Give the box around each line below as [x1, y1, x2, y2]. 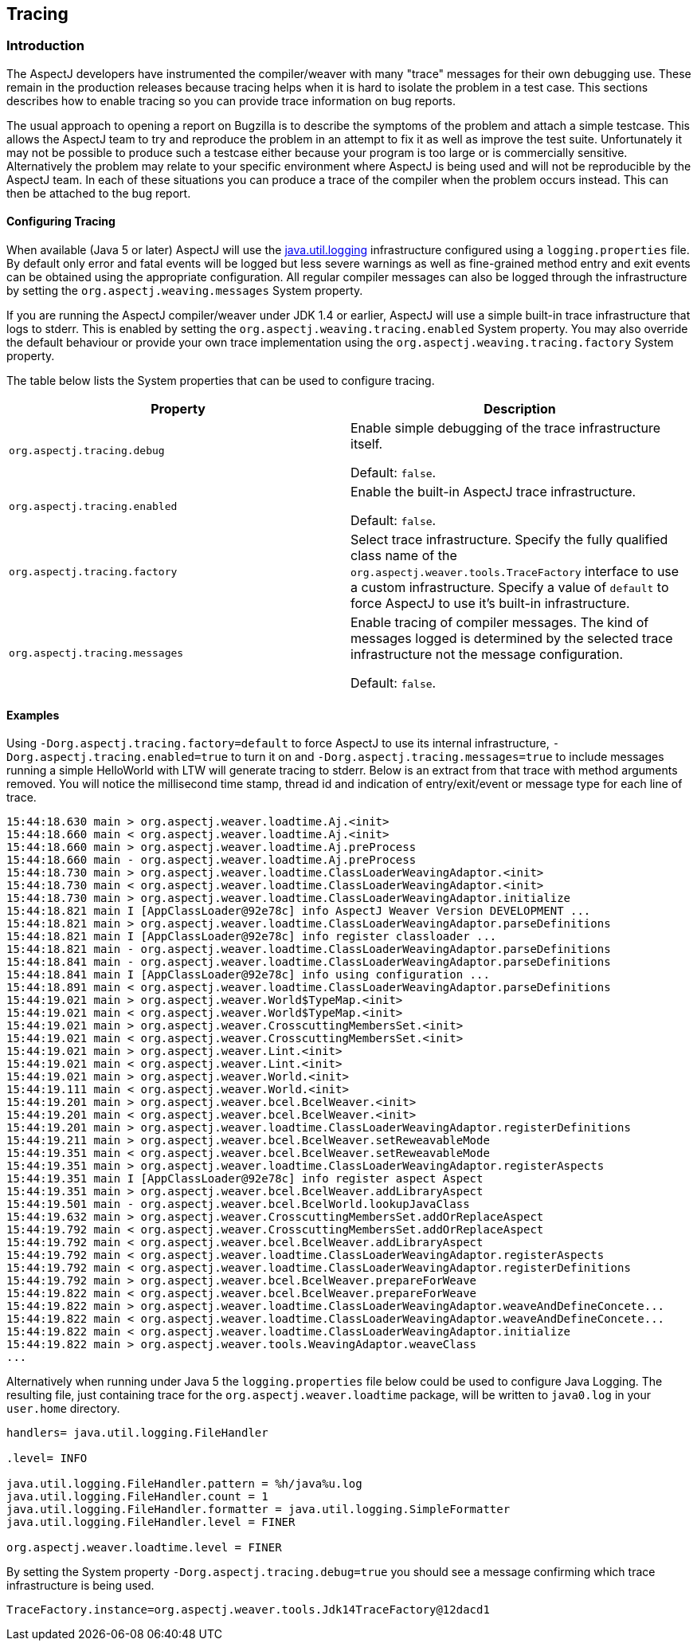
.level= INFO [6, 1452, 88, 1465]
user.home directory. [6, 1402, 120, 1416]
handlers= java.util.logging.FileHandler [6, 1426, 268, 1440]
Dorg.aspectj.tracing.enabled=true [6, 751, 229, 764]
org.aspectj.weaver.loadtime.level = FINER [6, 1541, 282, 1555]
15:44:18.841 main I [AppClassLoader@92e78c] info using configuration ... [6, 968, 490, 982]
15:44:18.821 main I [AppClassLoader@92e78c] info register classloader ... [6, 930, 497, 943]
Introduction [6, 37, 84, 54]
